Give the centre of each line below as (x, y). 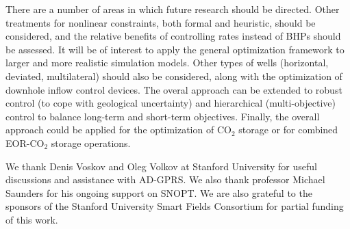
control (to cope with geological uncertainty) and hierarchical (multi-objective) (171, 103)
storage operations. (91, 143)
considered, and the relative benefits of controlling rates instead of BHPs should (173, 36)
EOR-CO (25, 143)
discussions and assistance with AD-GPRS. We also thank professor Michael (165, 179)
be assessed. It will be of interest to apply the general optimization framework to (175, 49)
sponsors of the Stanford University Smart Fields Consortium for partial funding (175, 206)
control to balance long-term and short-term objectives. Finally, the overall (163, 116)
